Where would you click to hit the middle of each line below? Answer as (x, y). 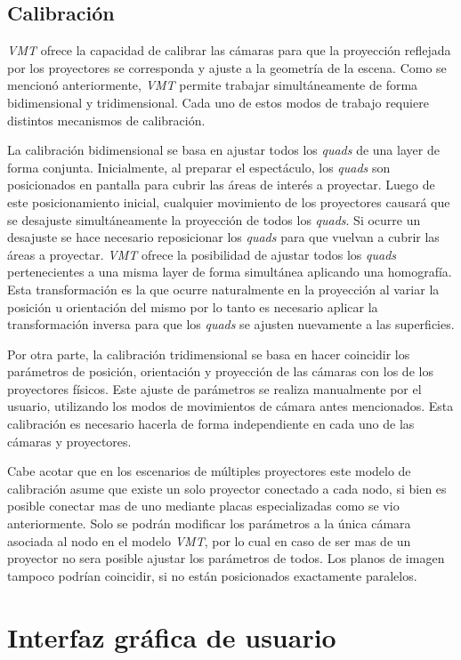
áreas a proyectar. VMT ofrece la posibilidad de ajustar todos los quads (202, 254)
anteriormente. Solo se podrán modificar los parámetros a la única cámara (209, 523)
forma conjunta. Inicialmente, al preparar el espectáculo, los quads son (199, 167)
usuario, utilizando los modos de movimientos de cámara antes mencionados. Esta (230, 406)
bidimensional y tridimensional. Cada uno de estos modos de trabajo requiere (218, 102)
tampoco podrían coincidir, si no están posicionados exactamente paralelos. (212, 575)
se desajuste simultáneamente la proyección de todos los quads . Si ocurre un (214, 219)
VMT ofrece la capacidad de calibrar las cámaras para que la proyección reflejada (229, 50)
